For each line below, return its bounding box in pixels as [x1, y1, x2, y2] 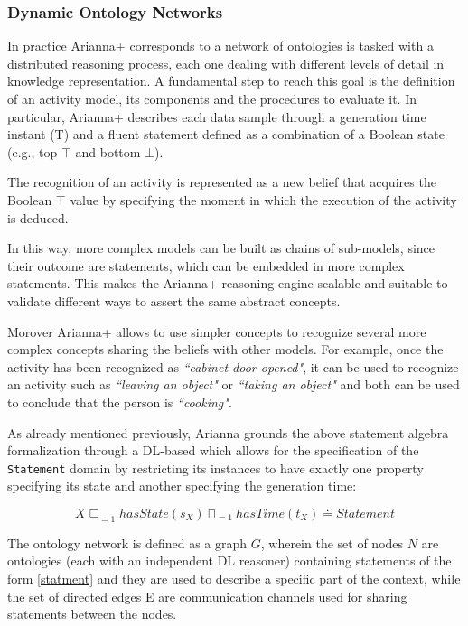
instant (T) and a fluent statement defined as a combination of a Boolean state [7, 125, 445, 144]
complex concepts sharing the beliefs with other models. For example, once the [7, 340, 444, 359]
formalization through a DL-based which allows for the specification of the [7, 441, 419, 460]
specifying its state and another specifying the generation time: [7, 476, 357, 495]
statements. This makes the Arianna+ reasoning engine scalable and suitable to [7, 274, 448, 293]
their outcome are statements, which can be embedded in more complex [7, 256, 405, 275]
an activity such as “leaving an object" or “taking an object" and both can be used [7, 375, 460, 394]
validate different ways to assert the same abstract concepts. [7, 291, 341, 310]
